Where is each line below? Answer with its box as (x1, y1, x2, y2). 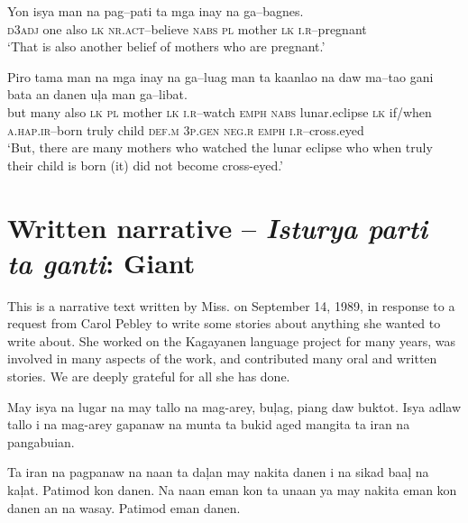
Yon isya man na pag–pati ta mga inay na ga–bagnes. (7, 2, 304, 20)
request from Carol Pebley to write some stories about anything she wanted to (7, 314, 441, 333)
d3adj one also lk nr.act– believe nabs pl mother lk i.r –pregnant (7, 19, 367, 38)
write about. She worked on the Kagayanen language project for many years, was (7, 331, 455, 350)
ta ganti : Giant (7, 243, 196, 281)
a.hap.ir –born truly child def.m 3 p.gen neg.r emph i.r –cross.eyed (7, 120, 364, 139)
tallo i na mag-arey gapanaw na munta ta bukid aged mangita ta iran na (7, 415, 410, 434)
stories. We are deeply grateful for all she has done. (7, 367, 290, 386)
